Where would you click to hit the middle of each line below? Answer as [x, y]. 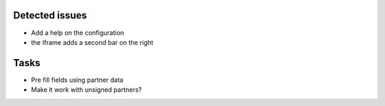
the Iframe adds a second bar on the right [92, 42]
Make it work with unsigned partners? [86, 90]
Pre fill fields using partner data [77, 80]
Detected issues [50, 15]
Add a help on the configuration [78, 33]
